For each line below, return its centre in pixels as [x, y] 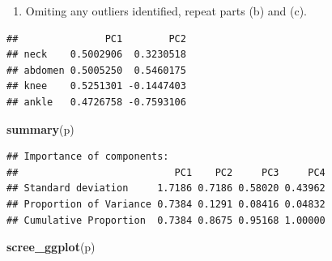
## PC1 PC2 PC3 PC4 [166, 172]
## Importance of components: [88, 157]
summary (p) [40, 128]
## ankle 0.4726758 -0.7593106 [96, 102]
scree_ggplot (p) [51, 247]
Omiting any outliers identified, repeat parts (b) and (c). [166, 11]
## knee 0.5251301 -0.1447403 [96, 86]
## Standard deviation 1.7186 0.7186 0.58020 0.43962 [166, 188]
